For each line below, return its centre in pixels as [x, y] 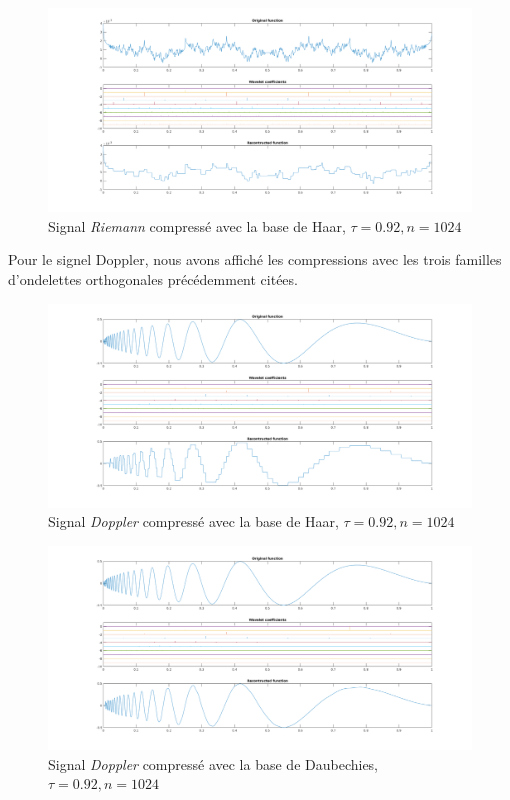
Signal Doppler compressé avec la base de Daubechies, [213, 763]
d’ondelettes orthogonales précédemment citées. [153, 278]
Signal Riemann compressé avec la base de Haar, [197, 225]
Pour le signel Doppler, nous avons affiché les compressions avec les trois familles [255, 259]
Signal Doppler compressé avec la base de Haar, [193, 521]
